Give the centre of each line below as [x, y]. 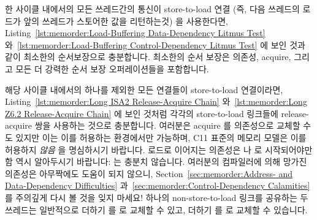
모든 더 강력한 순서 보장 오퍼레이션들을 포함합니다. [112, 68]
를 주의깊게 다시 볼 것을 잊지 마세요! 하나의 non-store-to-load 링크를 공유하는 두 [157, 197]
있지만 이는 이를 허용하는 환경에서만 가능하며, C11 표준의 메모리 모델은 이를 [161, 137]
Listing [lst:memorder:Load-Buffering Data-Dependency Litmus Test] [135, 33]
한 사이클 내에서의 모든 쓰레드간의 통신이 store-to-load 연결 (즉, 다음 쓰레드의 [152, 9]
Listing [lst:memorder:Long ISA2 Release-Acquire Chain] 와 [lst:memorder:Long [156, 101]
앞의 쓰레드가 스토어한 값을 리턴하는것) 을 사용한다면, [126, 21]
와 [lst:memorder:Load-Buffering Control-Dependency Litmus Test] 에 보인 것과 [155, 44]
